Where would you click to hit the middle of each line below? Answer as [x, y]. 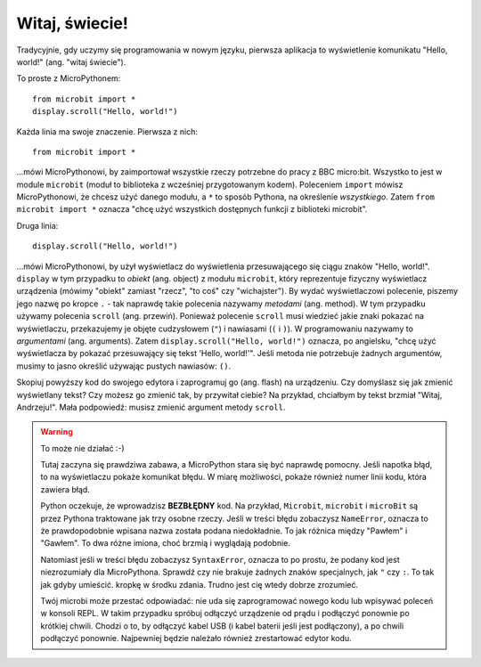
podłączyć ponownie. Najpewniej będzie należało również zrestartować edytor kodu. [196, 639]
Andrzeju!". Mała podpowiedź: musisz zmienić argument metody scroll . [151, 407]
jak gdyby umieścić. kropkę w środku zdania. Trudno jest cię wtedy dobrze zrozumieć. [199, 584]
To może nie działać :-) [82, 448]
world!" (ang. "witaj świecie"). [71, 61]
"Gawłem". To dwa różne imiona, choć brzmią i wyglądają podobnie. [166, 543]
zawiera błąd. [65, 489]
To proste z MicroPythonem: [69, 78]
